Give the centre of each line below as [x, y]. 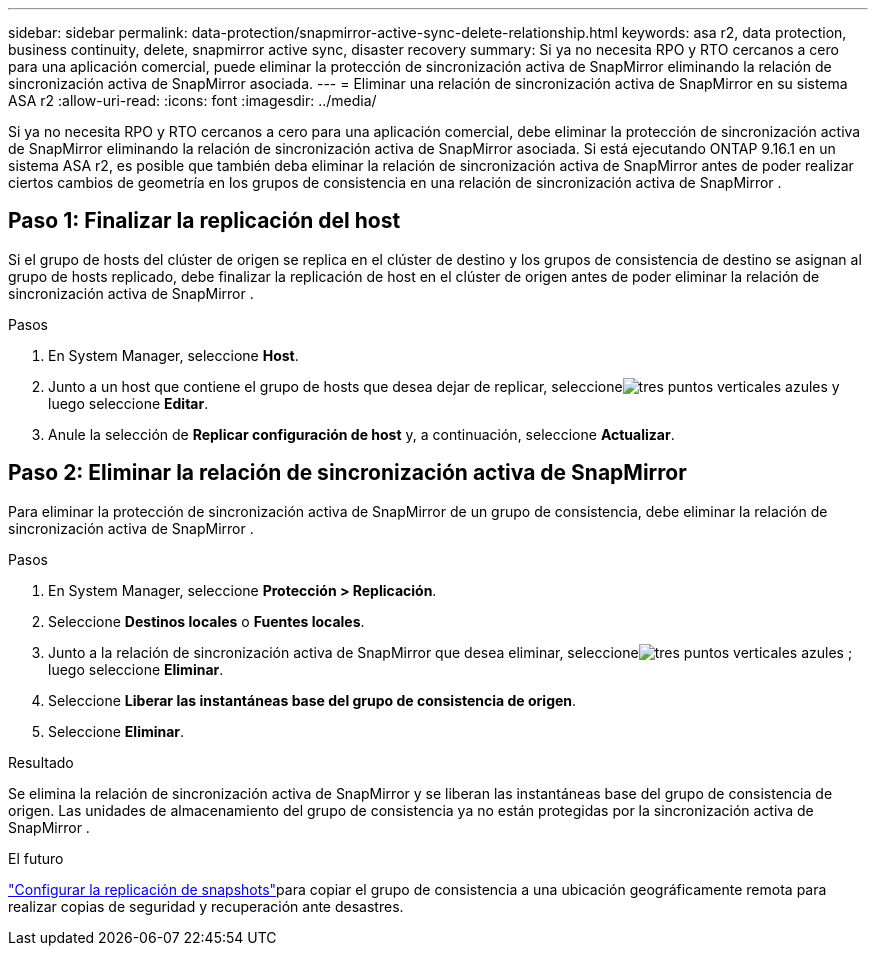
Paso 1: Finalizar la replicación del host [204, 221]
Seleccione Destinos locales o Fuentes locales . [206, 621]
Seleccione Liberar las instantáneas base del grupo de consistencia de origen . [312, 700]
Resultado [41, 762]
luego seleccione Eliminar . [136, 669]
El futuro [36, 858]
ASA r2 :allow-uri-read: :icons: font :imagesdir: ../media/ [192, 100]
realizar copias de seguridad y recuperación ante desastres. [206, 906]
